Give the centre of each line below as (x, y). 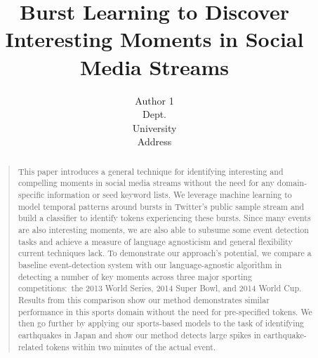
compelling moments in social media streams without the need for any (146, 183)
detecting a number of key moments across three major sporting (135, 276)
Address (154, 141)
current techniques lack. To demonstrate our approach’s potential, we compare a (165, 253)
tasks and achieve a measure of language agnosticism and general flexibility (155, 241)
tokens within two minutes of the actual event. (131, 346)
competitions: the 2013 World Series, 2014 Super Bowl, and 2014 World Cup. (160, 288)
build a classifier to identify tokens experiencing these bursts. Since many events (164, 218)
